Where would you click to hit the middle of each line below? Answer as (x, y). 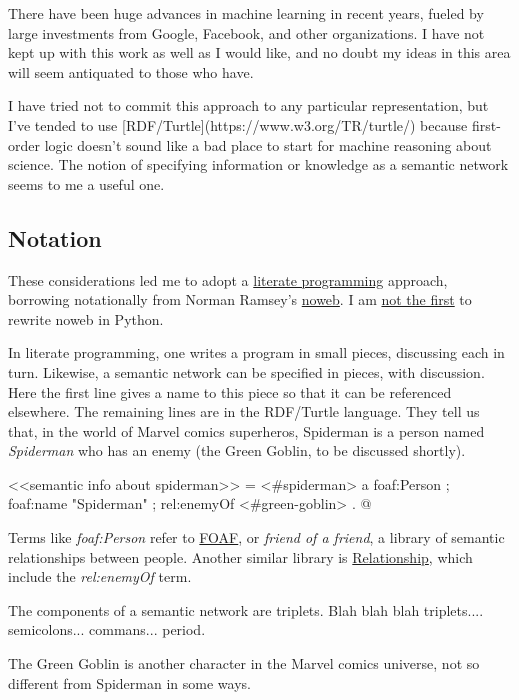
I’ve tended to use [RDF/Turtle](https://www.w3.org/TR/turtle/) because (238, 124)
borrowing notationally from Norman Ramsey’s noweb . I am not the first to (240, 299)
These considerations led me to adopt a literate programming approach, (228, 279)
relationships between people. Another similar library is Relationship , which (240, 556)
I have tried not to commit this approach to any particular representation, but (248, 105)
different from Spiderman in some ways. (129, 682)
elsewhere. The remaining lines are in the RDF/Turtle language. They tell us (244, 411)
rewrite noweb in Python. (86, 318)
